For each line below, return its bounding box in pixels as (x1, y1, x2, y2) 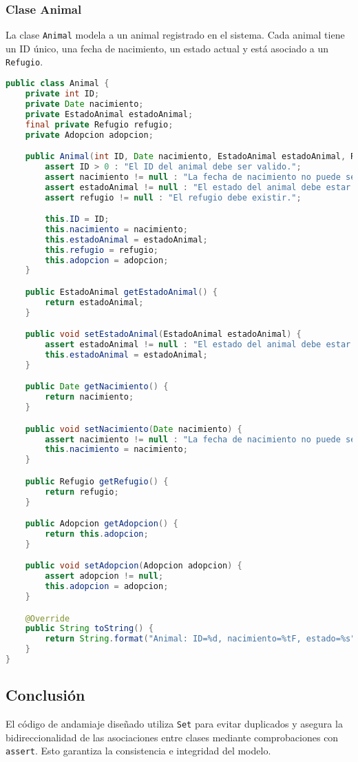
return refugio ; (45, 486, 119, 497)
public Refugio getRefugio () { (25, 476, 169, 486)
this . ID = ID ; (45, 214, 109, 225)
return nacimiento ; (45, 392, 134, 402)
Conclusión (6, 684, 85, 706)
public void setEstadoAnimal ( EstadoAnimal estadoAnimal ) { (25, 329, 302, 340)
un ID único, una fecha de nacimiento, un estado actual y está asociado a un (6, 41, 329, 55)
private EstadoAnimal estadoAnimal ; (25, 109, 193, 119)
